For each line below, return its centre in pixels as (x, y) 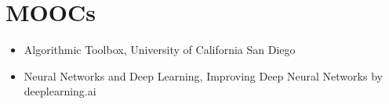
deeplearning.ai (60, 91)
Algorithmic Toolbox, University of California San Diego (160, 50)
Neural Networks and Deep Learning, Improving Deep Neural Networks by (203, 75)
